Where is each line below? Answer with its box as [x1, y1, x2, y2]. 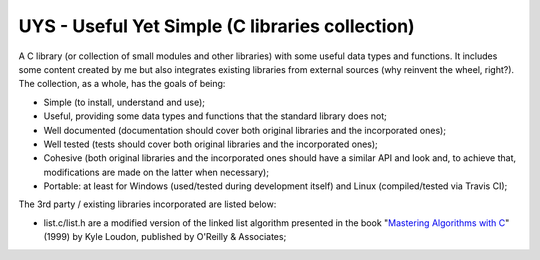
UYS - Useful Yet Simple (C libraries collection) [18, 15, 415, 37]
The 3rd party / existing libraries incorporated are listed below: [18, 198, 277, 210]
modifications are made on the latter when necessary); [43, 166, 270, 178]
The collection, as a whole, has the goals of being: [18, 78, 226, 90]
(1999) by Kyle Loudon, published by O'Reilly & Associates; [43, 231, 287, 243]
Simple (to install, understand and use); [43, 96, 205, 108]
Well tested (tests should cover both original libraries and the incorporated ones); [43, 138, 379, 150]
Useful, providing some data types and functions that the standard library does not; [43, 110, 387, 122]
